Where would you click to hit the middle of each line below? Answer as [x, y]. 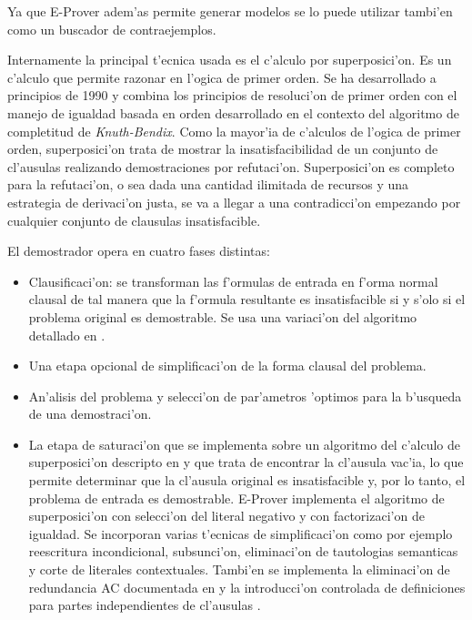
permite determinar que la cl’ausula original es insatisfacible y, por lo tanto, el [247, 480]
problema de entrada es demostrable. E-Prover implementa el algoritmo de [236, 498]
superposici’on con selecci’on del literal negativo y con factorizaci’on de [226, 516]
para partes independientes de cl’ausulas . [145, 605]
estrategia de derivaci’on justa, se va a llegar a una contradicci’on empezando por [234, 202]
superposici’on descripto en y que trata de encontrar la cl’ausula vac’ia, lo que [246, 462]
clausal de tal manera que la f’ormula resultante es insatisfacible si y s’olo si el [247, 299]
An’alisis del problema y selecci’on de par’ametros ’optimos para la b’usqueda [245, 396]
